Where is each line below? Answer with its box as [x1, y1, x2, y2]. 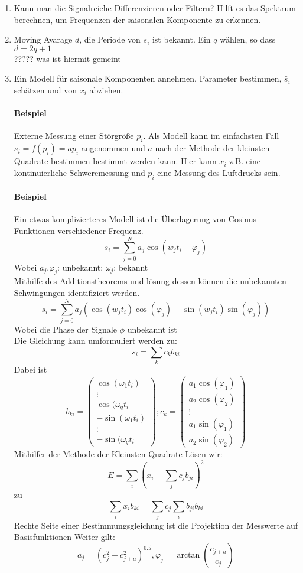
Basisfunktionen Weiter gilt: [14, 530, 115, 543]
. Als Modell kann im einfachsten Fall [143, 129, 279, 142]
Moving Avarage [14, 33, 73, 45]
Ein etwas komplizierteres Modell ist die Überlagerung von [14, 213, 226, 225]
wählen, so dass [220, 33, 276, 45]
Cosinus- [228, 213, 259, 225]
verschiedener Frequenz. [57, 224, 144, 236]
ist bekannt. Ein [152, 33, 211, 45]
